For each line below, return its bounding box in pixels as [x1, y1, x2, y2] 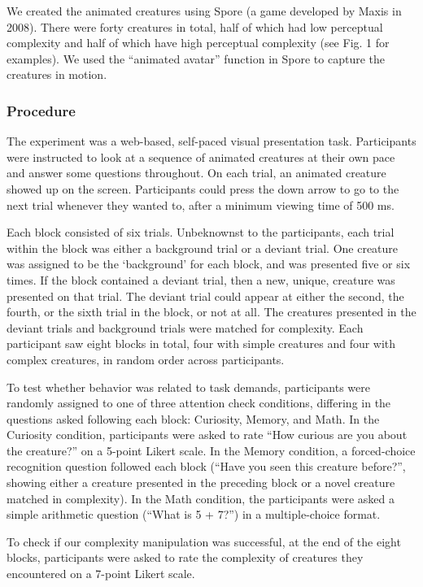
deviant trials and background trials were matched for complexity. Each [7, 319, 364, 336]
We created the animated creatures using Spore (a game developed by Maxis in [7, 2, 402, 19]
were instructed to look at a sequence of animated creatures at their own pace [7, 148, 395, 165]
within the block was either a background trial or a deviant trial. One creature [7, 239, 399, 256]
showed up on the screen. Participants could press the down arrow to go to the [7, 180, 399, 197]
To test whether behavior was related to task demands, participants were [7, 378, 370, 395]
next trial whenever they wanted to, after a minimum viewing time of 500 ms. [7, 196, 395, 213]
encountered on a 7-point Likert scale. [7, 565, 195, 582]
